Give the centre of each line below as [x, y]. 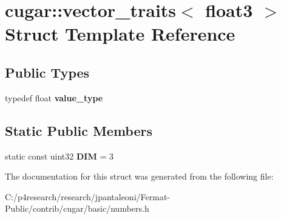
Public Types [47, 72]
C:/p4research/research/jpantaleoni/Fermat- [87, 196]
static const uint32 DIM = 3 [59, 156]
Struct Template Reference [120, 34]
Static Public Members [79, 130]
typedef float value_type [54, 97]
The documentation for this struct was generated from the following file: [139, 176]
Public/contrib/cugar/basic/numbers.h [77, 208]
